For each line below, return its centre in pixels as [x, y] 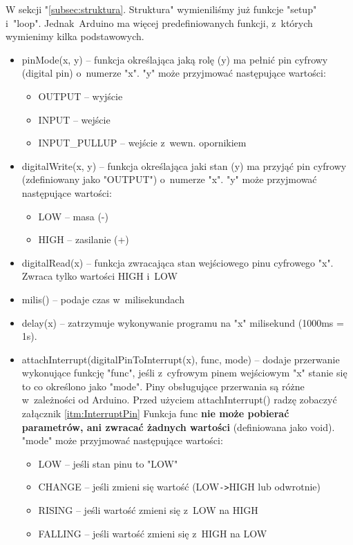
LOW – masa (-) [73, 216]
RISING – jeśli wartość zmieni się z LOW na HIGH [148, 510]
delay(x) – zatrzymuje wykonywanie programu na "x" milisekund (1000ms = [183, 322]
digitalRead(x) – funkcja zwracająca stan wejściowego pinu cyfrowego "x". [178, 262]
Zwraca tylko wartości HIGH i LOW [99, 276]
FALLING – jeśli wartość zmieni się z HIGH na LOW [153, 533]
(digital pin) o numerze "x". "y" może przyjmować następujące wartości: [174, 73]
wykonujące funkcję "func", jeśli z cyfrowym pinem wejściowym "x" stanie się [184, 373]
